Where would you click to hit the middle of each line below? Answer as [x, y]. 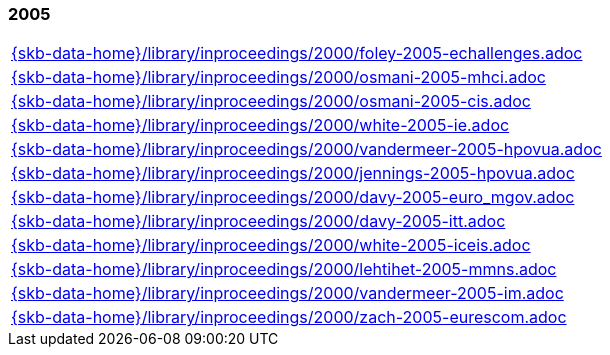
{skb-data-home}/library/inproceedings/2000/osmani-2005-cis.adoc [271, 101]
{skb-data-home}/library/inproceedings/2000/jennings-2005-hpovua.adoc [293, 173]
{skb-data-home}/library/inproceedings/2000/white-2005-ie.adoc [260, 125]
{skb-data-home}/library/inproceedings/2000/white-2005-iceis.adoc [271, 245]
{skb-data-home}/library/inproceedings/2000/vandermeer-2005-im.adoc [287, 293]
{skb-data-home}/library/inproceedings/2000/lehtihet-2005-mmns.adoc [284, 269]
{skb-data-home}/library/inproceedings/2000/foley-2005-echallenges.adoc [297, 53]
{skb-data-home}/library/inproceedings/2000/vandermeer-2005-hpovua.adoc [306, 149]
